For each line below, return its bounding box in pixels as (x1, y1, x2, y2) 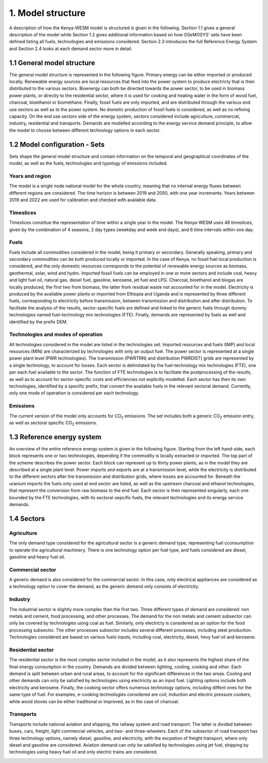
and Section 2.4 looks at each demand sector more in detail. (9, 45, 133, 52)
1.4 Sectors (9, 514, 45, 523)
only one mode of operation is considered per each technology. (9, 390, 139, 396)
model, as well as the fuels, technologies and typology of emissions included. (9, 160, 168, 166)
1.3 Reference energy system (9, 433, 102, 441)
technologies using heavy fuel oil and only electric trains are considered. (9, 749, 158, 755)
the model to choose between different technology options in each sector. (9, 127, 161, 133)
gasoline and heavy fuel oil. (9, 554, 66, 560)
